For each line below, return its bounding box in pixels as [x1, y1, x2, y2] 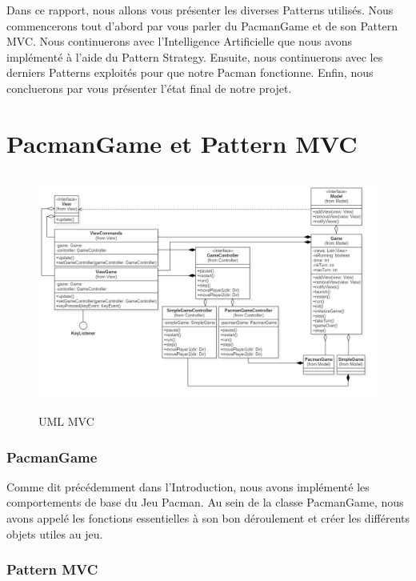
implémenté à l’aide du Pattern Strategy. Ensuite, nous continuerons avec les [6, 48, 383, 65]
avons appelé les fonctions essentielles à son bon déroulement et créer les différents [6, 510, 410, 527]
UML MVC [38, 413, 94, 430]
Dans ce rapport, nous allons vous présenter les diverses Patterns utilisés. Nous [6, 2, 394, 18]
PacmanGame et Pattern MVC [6, 126, 358, 159]
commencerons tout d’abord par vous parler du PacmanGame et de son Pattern [6, 17, 398, 34]
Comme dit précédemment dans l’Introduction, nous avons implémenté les [6, 478, 370, 495]
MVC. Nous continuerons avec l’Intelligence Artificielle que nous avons [6, 33, 353, 50]
